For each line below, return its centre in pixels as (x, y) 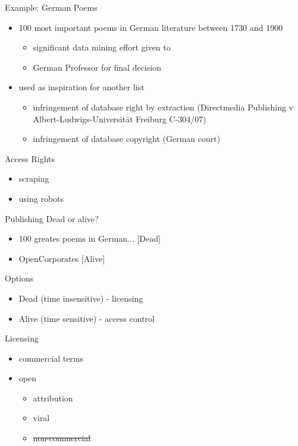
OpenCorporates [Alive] (62, 258)
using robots (41, 198)
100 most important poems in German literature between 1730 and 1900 (151, 27)
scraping (34, 178)
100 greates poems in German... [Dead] (90, 238)
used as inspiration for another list (81, 87)
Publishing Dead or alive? (52, 218)
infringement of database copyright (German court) (127, 139)
